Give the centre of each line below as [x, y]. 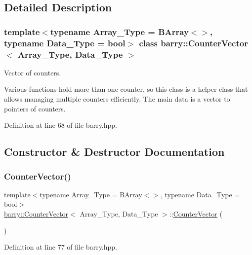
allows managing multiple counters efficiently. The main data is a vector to [117, 99]
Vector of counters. [33, 72]
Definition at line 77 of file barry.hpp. [61, 247]
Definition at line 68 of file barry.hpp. [61, 125]
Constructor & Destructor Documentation [114, 152]
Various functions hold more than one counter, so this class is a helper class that [126, 89]
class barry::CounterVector [193, 43]
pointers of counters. [35, 108]
